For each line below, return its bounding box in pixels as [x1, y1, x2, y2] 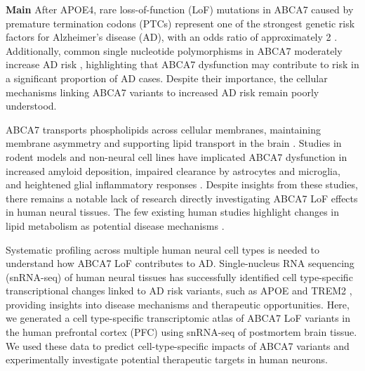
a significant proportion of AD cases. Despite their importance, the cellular [6, 70, 328, 85]
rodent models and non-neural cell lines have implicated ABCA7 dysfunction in [6, 149, 347, 164]
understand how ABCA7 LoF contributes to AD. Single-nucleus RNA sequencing [6, 256, 354, 271]
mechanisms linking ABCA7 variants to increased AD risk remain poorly [6, 84, 319, 99]
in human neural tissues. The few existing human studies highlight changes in [6, 204, 340, 219]
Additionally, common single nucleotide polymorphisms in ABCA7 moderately [6, 43, 343, 58]
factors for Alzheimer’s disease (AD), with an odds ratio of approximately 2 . [6, 30, 338, 44]
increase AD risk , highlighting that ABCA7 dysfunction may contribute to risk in [6, 57, 359, 72]
